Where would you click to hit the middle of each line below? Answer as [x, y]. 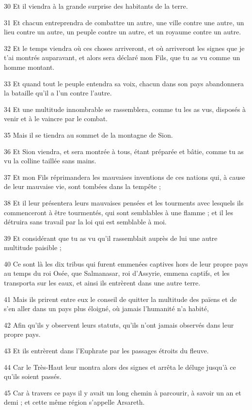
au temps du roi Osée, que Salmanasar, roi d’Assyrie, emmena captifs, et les [117, 273]
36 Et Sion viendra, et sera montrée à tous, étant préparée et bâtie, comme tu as [124, 151]
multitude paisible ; [33, 247]
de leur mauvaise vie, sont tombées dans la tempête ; [82, 186]
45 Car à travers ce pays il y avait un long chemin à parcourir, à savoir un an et [123, 392]
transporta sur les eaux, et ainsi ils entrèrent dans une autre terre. [102, 283]
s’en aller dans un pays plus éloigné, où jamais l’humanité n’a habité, [106, 308]
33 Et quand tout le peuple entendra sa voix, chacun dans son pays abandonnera [124, 83]
